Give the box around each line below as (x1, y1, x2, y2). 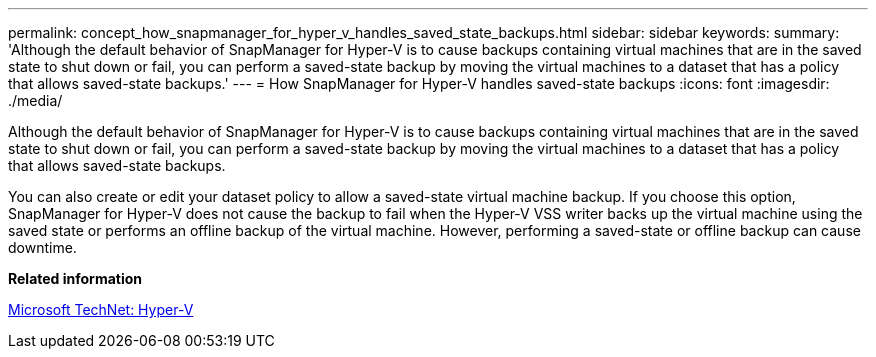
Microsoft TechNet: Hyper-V (8, 301, 194, 318)
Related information (8, 270, 143, 287)
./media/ (8, 92, 63, 109)
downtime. (8, 239, 77, 256)
